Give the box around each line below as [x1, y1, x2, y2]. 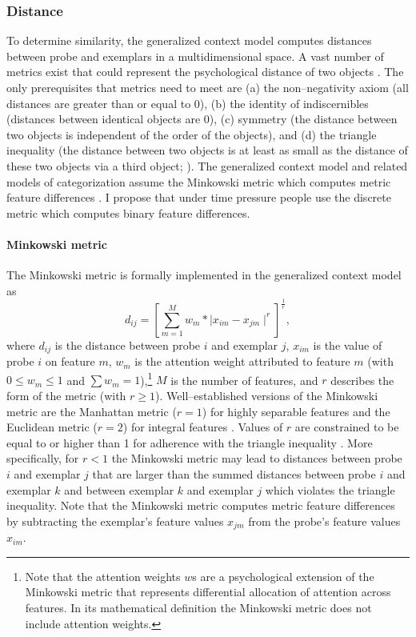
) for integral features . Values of [122, 419, 283, 435]
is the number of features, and [170, 371, 318, 388]
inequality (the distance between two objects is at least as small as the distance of [6, 142, 408, 158]
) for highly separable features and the [202, 403, 390, 419]
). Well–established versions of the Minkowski [155, 387, 378, 403]
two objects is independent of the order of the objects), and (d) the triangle [6, 126, 377, 142]
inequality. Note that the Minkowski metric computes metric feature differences [6, 497, 395, 514]
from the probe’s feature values [248, 512, 401, 529]
